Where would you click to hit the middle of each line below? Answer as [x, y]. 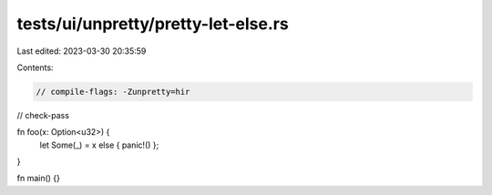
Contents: [35, 67]
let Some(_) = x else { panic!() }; [99, 145]
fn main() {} [39, 179]
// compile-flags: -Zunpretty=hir [113, 92]
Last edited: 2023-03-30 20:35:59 [82, 51]
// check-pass [43, 115]
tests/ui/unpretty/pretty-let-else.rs [153, 24]
